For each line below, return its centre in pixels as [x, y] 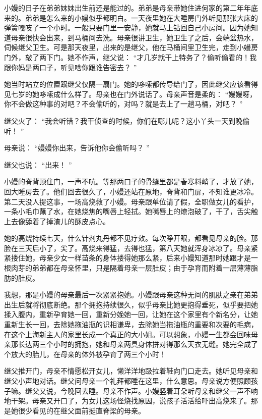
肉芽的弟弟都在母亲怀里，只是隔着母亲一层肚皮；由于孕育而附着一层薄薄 [131, 268]
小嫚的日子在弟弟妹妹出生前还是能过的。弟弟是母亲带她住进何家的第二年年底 [131, 8]
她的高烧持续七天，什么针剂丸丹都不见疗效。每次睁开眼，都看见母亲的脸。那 [131, 238]
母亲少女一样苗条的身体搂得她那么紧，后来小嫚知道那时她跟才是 [145, 258]
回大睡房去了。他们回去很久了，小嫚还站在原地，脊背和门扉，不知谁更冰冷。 [131, 191]
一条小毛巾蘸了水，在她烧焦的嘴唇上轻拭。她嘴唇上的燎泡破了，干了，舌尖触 [131, 211]
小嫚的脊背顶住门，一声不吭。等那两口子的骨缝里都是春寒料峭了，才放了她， [131, 181]
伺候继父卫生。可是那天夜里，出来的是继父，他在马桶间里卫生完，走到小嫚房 [131, 47]
